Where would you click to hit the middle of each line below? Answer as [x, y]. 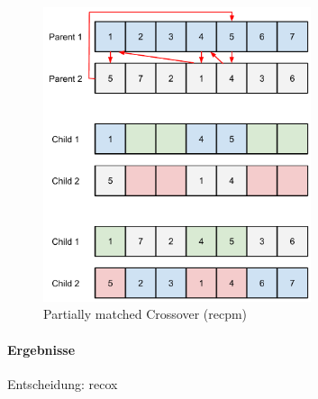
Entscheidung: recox [63, 383]
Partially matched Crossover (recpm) [145, 314]
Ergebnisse [41, 349]
